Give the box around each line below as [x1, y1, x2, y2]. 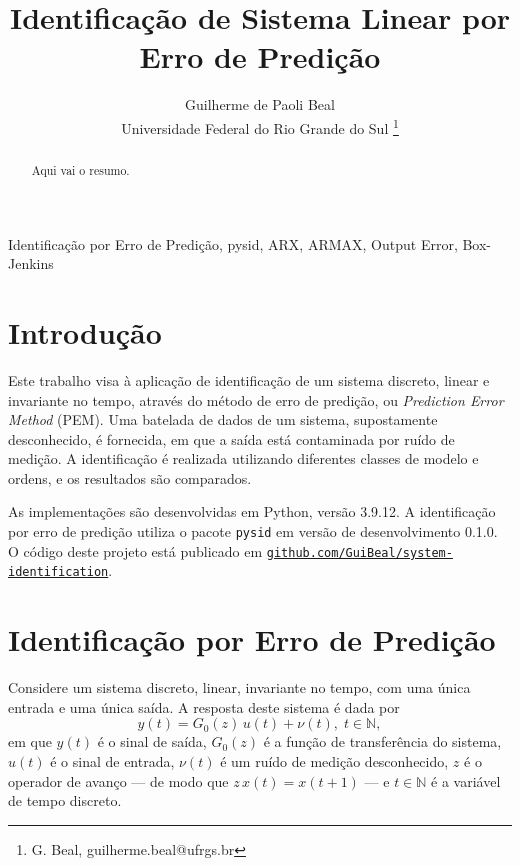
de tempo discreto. [8, 790, 122, 811]
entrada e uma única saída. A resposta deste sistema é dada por [8, 696, 400, 717]
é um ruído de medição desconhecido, [220, 750, 449, 771]
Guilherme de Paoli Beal [185, 94, 335, 115]
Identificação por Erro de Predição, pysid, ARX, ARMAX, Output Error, [8, 233, 458, 254]
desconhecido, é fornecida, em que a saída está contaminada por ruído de [8, 428, 455, 449]
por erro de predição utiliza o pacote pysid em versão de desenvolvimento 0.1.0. [8, 521, 498, 542]
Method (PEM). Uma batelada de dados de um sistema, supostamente [8, 409, 438, 430]
